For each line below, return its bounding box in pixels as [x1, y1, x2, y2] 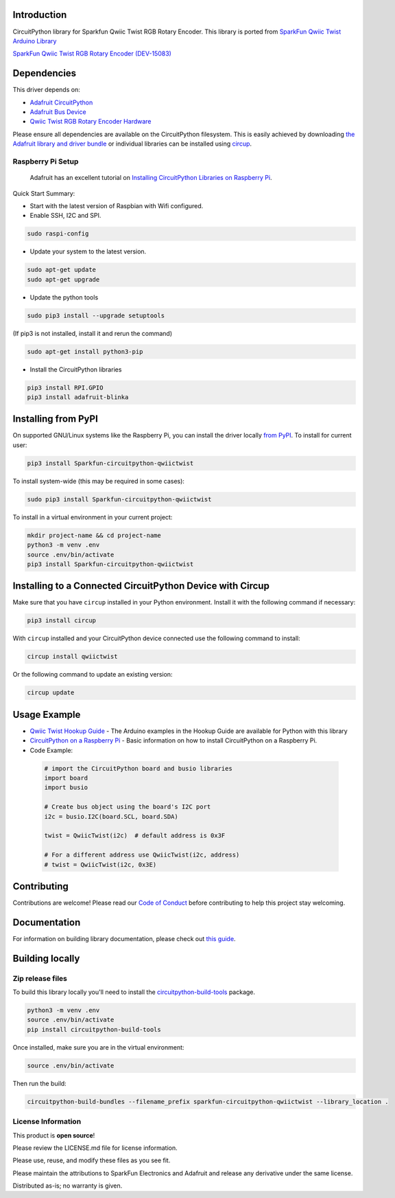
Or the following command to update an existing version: [12, 670, 173, 679]
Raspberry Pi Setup [12, 157, 79, 166]
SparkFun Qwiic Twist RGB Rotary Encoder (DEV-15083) [12, 49, 171, 58]
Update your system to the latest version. [29, 247, 147, 256]
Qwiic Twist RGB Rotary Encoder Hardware [29, 117, 152, 126]
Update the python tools [29, 293, 99, 302]
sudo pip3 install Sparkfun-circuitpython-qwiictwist [27, 495, 212, 503]
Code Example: [29, 746, 73, 754]
